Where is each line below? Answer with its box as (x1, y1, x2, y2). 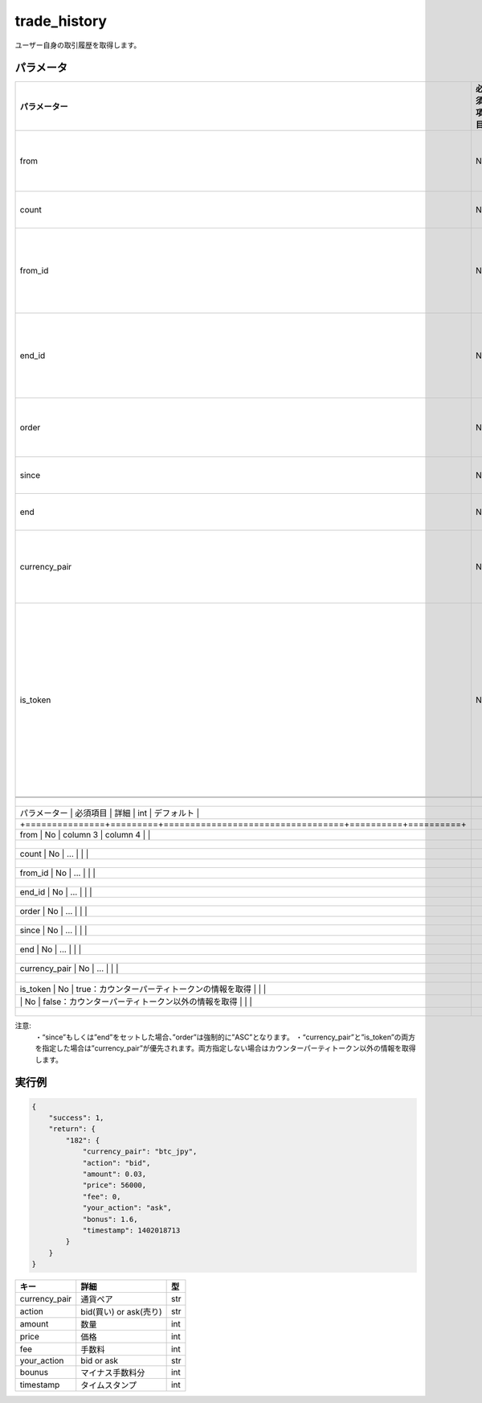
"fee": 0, (82, 1191, 121, 1201)
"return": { (48, 1125, 96, 1134)
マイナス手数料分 (80, 1368, 145, 1379)
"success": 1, (48, 1113, 104, 1122)
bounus (19, 1367, 48, 1378)
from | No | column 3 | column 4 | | (19, 829, 151, 841)
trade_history (14, 12, 108, 30)
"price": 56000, (82, 1181, 147, 1190)
